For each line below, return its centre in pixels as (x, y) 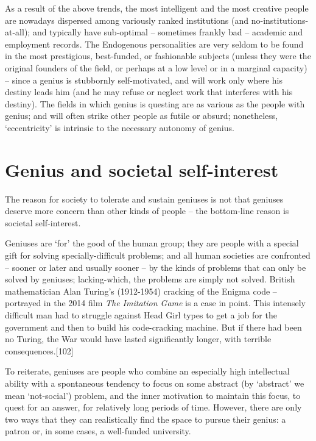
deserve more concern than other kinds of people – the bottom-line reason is (147, 211)
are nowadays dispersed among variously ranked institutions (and (127, 20)
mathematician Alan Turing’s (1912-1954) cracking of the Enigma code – (141, 291)
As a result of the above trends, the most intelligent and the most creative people (157, 8)
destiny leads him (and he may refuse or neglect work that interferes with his (149, 92)
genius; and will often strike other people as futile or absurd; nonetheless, (142, 116)
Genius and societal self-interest (142, 169)
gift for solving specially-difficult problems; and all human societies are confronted (158, 255)
